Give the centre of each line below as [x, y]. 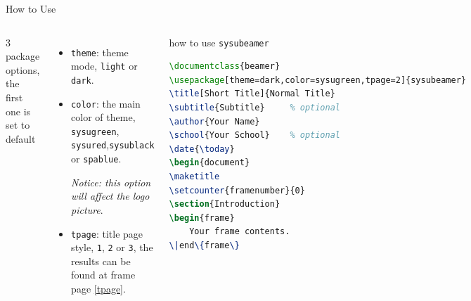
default [21, 138]
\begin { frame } [202, 218]
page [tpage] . [98, 289]
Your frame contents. [240, 232]
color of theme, [103, 117]
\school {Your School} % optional [254, 135]
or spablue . [96, 159]
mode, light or [104, 66]
